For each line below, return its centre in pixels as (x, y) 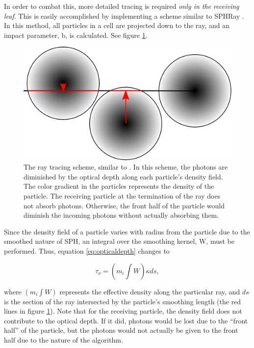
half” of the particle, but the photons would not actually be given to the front (121, 330)
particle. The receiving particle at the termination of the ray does (122, 195)
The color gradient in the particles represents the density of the (119, 186)
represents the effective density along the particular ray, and (150, 291)
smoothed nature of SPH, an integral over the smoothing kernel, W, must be (119, 241)
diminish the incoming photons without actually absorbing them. (121, 215)
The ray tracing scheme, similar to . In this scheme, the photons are (126, 167)
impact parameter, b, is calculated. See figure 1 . (76, 35)
